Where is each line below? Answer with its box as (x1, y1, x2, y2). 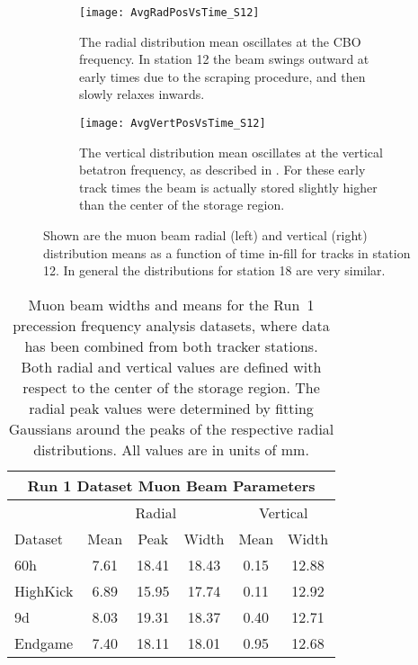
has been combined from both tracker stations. (24, 335, 318, 356)
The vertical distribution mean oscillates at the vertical (79, 142, 383, 161)
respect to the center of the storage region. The (22, 376, 320, 398)
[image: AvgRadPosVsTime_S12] (79, 6, 260, 19)
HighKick (14, 580, 74, 601)
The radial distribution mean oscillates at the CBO (79, 31, 361, 50)
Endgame (14, 632, 74, 653)
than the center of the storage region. (79, 195, 285, 214)
